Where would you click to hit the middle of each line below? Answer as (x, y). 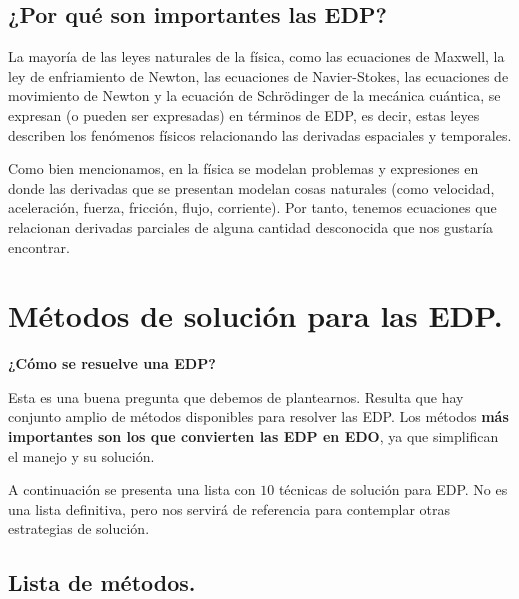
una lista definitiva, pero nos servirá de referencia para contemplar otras (229, 508)
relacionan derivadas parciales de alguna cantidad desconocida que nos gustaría (251, 226)
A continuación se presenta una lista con (132, 489)
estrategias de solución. (79, 528)
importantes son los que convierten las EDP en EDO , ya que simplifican (253, 436)
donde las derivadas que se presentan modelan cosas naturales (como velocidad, (251, 187)
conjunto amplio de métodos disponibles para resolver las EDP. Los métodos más (258, 416)
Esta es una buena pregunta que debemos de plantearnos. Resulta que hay (236, 396)
